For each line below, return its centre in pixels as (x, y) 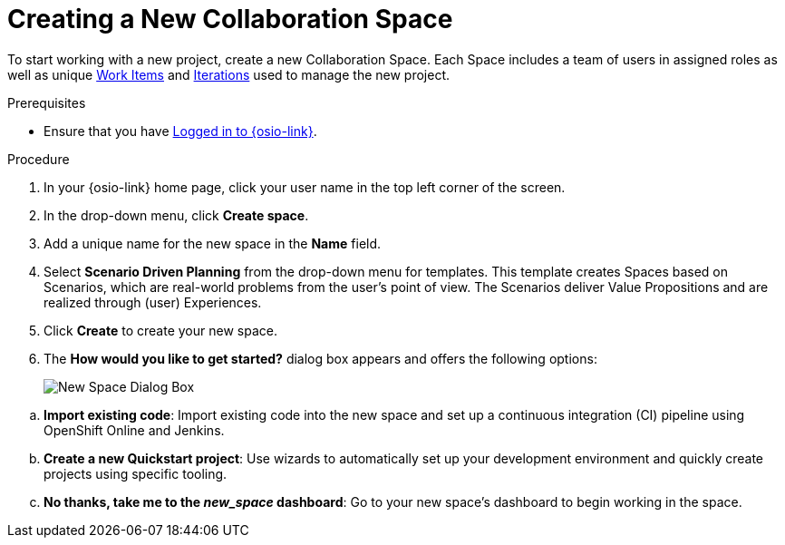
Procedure (39, 159)
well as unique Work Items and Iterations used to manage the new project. (229, 74)
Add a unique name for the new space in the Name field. (213, 243)
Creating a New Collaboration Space (230, 19)
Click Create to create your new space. (160, 330)
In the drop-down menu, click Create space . (176, 215)
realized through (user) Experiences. (153, 302)
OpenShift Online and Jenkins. (134, 430)
